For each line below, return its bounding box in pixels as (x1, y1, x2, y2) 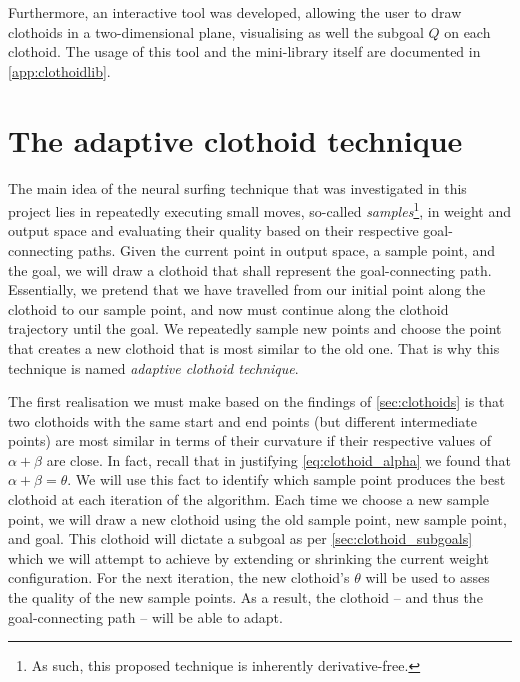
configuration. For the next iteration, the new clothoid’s (8, 567, 350, 588)
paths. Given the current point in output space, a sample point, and (77, 239, 495, 260)
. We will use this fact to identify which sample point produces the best (67, 469, 506, 490)
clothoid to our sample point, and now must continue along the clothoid (8, 298, 449, 319)
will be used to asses (365, 567, 490, 588)
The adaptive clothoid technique (8, 119, 463, 160)
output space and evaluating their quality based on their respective (8, 220, 419, 241)
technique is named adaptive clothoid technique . (8, 357, 299, 378)
